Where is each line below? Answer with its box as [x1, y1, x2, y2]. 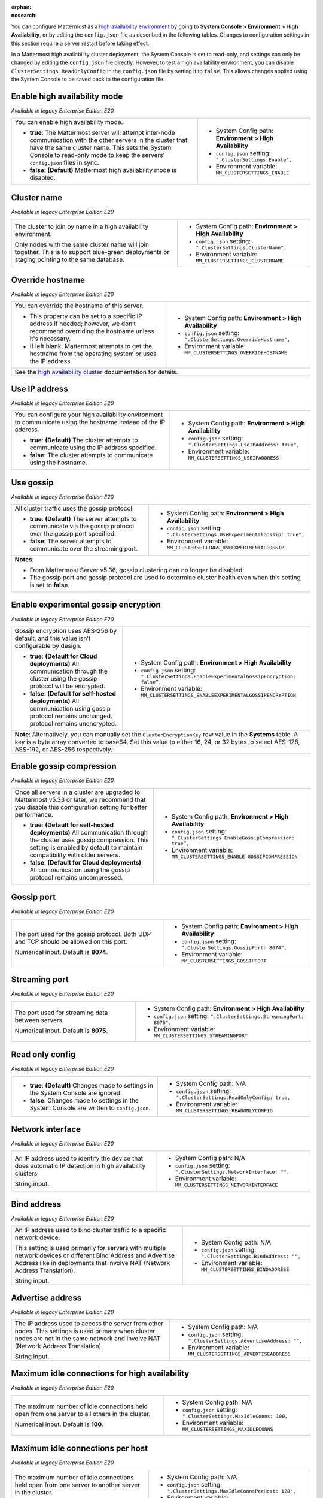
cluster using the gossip [29, 674, 97, 682]
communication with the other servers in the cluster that [29, 136, 188, 144]
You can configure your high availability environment [14, 410, 163, 419]
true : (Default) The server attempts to [29, 515, 137, 523]
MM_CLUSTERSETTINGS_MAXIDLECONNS [182, 1426, 273, 1433]
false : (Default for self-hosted [29, 689, 117, 697]
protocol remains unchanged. [29, 712, 113, 720]
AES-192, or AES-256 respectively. [14, 745, 113, 753]
